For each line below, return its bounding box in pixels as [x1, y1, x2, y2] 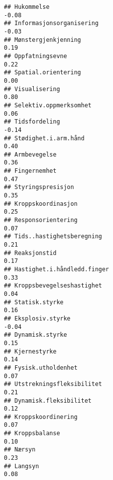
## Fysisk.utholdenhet [4, 364, 78, 371]
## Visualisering [4, 85, 60, 93]
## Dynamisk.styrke [4, 331, 67, 339]
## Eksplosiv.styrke [4, 315, 71, 322]
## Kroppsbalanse [4, 430, 60, 437]
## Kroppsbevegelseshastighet [4, 282, 102, 289]
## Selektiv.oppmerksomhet [4, 101, 91, 109]
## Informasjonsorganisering [4, 20, 99, 27]
